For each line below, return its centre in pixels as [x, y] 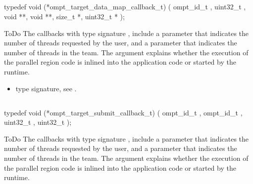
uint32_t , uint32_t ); [38, 122]
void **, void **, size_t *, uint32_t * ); [64, 16]
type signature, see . [46, 88]
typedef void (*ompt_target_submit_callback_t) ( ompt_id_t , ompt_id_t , [123, 112]
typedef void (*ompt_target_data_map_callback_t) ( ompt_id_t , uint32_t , [125, 7]
